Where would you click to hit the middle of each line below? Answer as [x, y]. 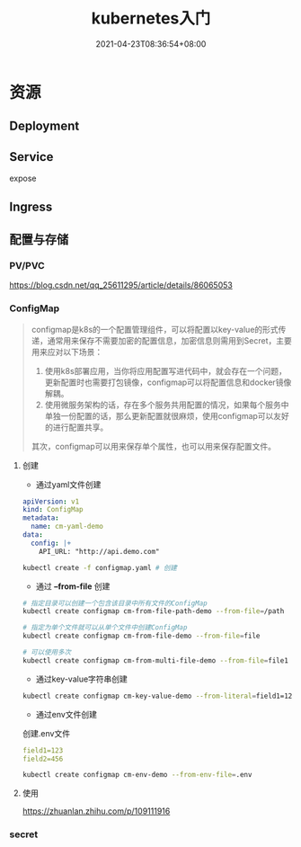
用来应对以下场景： [67, 352]
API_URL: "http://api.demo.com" [99, 551]
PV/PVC [27, 265]
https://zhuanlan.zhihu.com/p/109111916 [96, 811]
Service [31, 157]
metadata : [41, 518]
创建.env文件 [46, 733]
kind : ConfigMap [53, 510]
